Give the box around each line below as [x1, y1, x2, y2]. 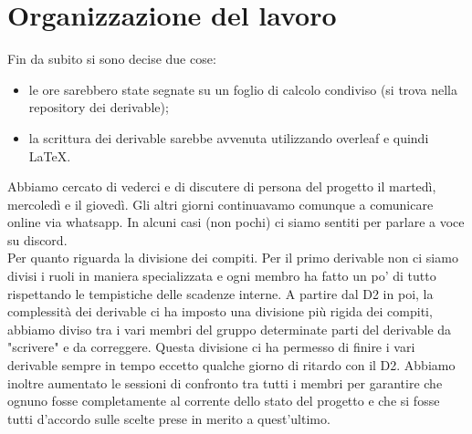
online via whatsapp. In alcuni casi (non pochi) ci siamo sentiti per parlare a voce [7, 212, 465, 232]
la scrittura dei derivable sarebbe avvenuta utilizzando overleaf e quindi [28, 128, 429, 147]
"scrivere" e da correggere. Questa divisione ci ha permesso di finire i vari [7, 337, 415, 356]
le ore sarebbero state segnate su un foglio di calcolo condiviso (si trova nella [28, 79, 457, 98]
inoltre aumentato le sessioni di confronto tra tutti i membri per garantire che [7, 373, 443, 392]
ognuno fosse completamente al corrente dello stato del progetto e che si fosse [7, 391, 440, 410]
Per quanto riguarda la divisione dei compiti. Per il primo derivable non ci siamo [7, 248, 458, 267]
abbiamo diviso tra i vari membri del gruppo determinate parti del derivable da [7, 319, 452, 338]
